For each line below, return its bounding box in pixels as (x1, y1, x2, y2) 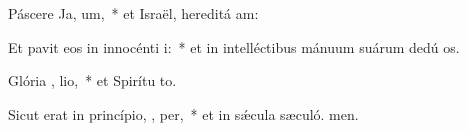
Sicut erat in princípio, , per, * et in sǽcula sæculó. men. (8, 103, 359, 124)
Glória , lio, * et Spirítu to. (8, 70, 177, 91)
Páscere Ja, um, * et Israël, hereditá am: (8, 3, 259, 23)
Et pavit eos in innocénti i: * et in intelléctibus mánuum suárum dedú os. (8, 36, 460, 57)
